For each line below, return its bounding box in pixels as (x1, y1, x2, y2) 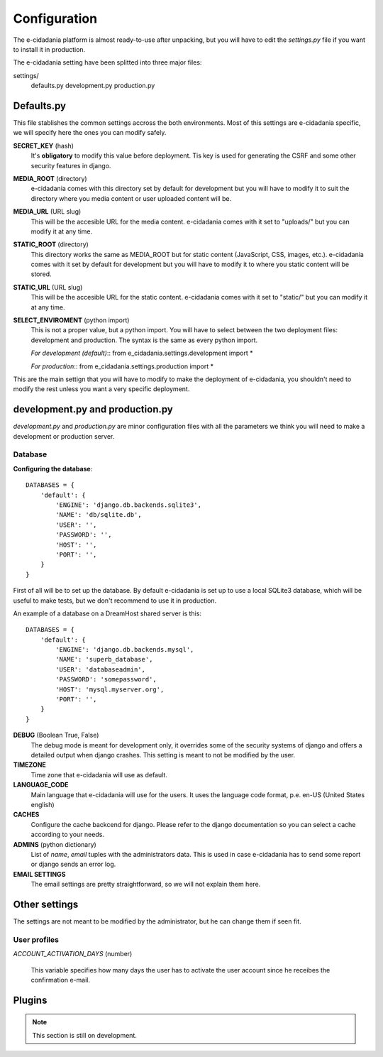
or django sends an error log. (30, 860, 116, 869)
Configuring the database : (13, 464, 93, 473)
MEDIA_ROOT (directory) (13, 174, 88, 182)
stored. (30, 270, 52, 278)
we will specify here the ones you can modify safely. (13, 128, 167, 137)
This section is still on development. (32, 1031, 138, 1039)
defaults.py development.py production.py (30, 82, 155, 90)
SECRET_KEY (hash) (13, 141, 74, 150)
